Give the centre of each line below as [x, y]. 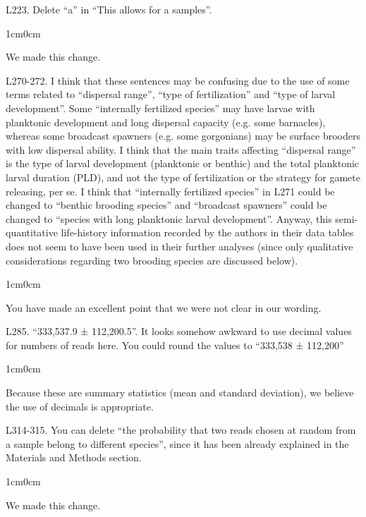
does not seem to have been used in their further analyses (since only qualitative [179, 246]
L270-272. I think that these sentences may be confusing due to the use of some [178, 80]
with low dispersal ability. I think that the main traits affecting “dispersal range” [181, 149]
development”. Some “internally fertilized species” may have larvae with [160, 108]
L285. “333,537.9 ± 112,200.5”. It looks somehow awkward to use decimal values [179, 331]
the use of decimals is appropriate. [80, 406]
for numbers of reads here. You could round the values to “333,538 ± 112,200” [175, 345]
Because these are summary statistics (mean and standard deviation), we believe [180, 393]
